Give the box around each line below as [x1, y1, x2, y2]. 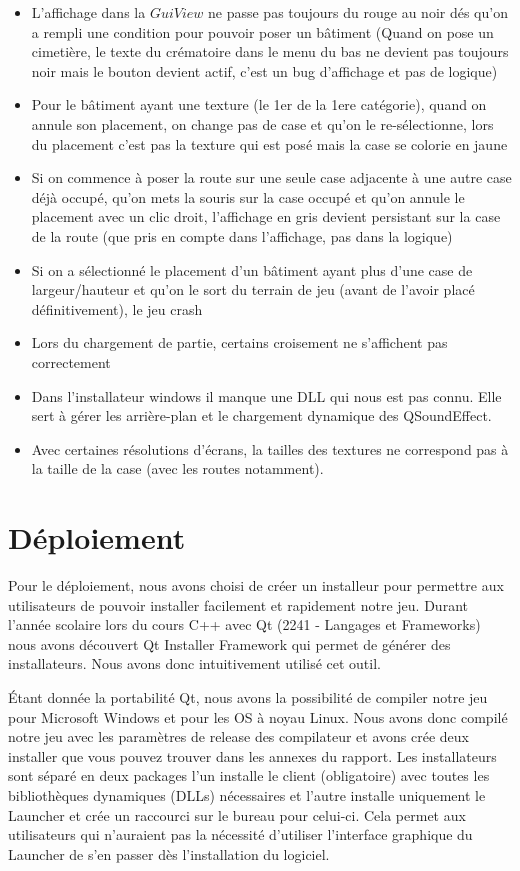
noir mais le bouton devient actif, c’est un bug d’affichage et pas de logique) [31, 60, 498, 81]
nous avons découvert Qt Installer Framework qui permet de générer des [8, 633, 451, 654]
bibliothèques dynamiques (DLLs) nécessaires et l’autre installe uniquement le [8, 784, 486, 805]
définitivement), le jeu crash [31, 298, 203, 319]
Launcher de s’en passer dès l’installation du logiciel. [8, 843, 330, 864]
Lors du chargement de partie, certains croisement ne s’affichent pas [31, 332, 448, 353]
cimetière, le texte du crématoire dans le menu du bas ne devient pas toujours [31, 41, 509, 62]
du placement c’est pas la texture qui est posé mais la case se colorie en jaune [31, 133, 508, 154]
